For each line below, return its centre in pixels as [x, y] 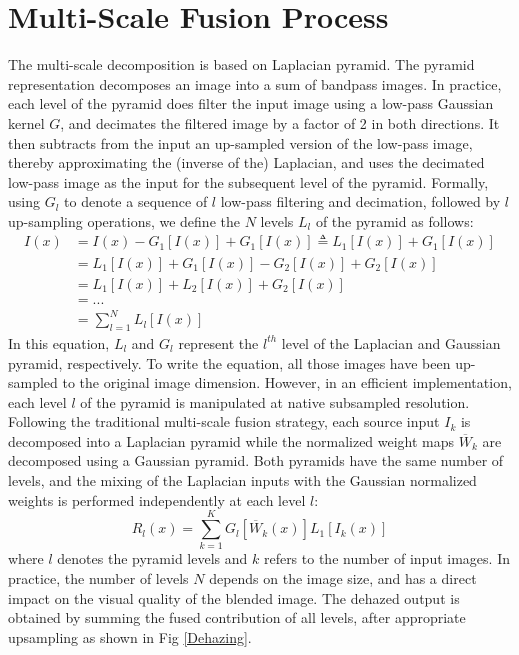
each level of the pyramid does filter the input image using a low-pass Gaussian [251, 103]
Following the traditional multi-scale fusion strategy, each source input [224, 421]
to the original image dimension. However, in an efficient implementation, [287, 382]
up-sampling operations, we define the [124, 220]
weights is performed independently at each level [157, 499]
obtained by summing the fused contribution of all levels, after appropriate [237, 617]
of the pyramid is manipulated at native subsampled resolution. [275, 401]
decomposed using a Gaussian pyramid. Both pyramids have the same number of [256, 460]
